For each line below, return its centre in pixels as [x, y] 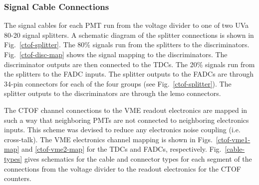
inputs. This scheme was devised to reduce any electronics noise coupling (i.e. [122, 130]
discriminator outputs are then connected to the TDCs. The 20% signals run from [129, 64]
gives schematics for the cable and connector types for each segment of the [138, 158]
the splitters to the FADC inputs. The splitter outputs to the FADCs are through [129, 74]
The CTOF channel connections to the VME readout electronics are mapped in [126, 110]
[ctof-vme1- [233, 139]
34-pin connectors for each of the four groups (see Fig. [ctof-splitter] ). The [118, 83]
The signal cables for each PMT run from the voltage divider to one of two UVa [127, 25]
